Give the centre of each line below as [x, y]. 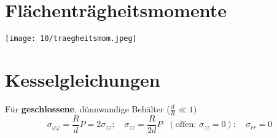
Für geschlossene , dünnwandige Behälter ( [88, 108]
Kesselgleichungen [83, 79]
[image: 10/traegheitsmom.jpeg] [71, 39]
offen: [186, 125]
